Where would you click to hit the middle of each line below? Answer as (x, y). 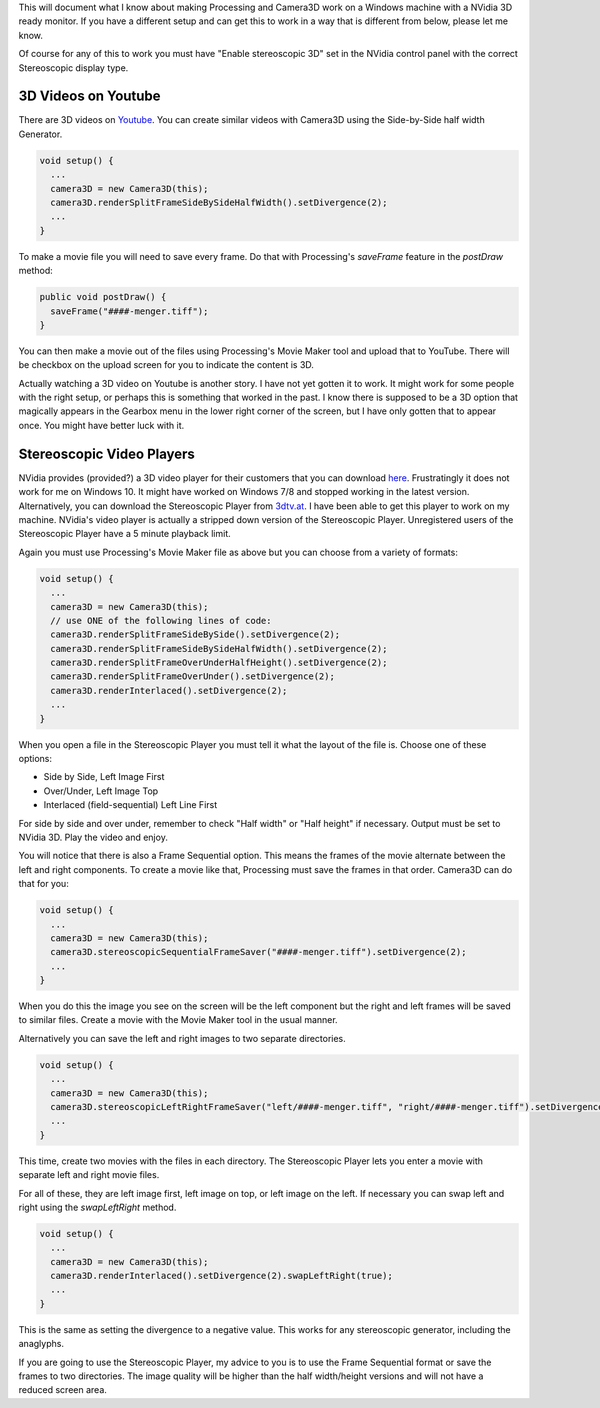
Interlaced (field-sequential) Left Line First (130, 805)
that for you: (43, 884)
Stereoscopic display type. (73, 67)
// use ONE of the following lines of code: (161, 620)
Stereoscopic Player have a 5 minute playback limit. (125, 534)
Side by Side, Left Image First (104, 777)
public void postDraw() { (103, 297)
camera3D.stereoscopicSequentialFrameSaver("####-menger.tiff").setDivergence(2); (258, 952)
